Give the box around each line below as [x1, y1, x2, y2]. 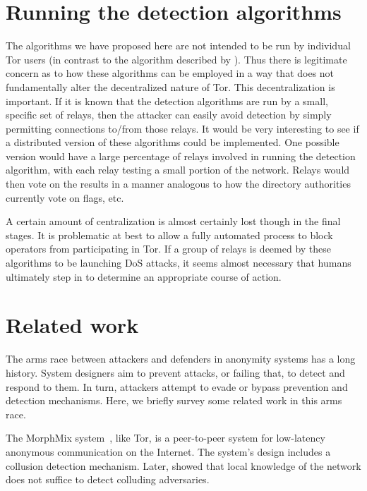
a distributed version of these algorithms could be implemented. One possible [6, 135, 339, 150]
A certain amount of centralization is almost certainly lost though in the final [6, 214, 341, 229]
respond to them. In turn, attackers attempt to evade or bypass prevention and [6, 379, 348, 394]
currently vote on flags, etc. [6, 190, 124, 205]
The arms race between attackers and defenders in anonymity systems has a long [6, 351, 356, 366]
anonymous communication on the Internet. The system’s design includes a [6, 444, 331, 459]
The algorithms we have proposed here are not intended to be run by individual [6, 38, 351, 53]
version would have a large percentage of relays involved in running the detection [6, 148, 356, 163]
